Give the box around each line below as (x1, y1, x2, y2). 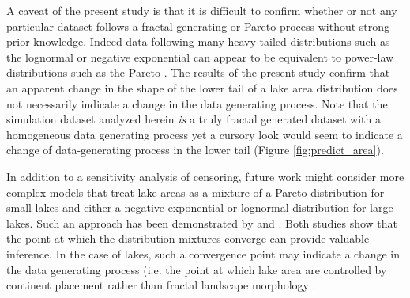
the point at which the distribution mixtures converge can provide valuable (6, 230, 370, 247)
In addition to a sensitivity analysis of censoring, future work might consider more (6, 168, 404, 184)
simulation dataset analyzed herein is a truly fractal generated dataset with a (6, 111, 381, 127)
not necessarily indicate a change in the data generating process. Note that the (6, 95, 388, 111)
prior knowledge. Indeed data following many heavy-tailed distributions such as (6, 33, 390, 50)
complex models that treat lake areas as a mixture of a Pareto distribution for (6, 183, 385, 200)
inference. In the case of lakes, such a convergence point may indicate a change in (6, 245, 401, 262)
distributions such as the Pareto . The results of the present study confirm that (6, 64, 390, 81)
